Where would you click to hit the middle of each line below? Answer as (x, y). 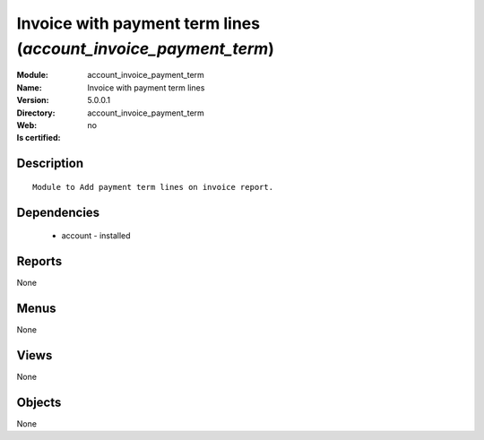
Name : (29, 87)
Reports (39, 261)
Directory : (36, 113)
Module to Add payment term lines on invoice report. (153, 187)
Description (50, 164)
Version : (33, 100)
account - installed (96, 236)
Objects (39, 402)
